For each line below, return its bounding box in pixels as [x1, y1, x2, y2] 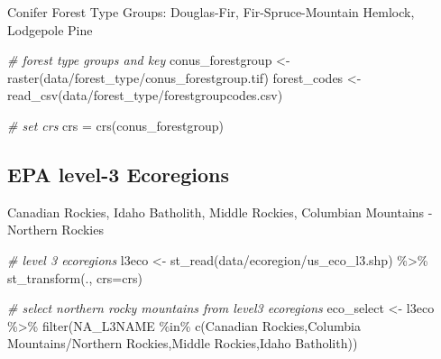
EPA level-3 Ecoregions [7, 160, 229, 188]
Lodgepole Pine [7, 20, 93, 39]
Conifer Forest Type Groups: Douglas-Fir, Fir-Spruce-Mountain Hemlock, [7, 3, 415, 21]
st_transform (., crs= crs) [7, 268, 142, 287]
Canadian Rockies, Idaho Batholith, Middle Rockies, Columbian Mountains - [7, 202, 433, 221]
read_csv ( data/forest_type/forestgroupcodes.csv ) [7, 86, 283, 105]
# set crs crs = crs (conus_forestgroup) [7, 115, 225, 134]
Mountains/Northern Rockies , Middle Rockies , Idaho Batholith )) [7, 334, 358, 353]
